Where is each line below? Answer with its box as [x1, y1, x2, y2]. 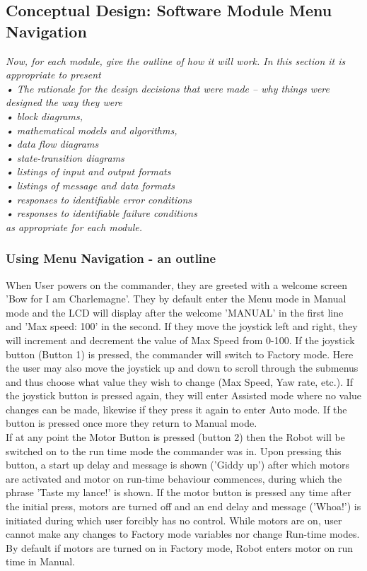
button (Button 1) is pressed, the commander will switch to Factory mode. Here [6, 346, 354, 361]
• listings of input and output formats [6, 164, 171, 179]
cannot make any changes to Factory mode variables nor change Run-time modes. [6, 526, 360, 541]
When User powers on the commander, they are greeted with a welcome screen [6, 277, 347, 292]
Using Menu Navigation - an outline [6, 249, 216, 267]
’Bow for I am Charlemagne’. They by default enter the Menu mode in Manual [6, 291, 346, 306]
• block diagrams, [6, 108, 83, 123]
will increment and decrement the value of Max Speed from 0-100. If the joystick [6, 332, 355, 347]
